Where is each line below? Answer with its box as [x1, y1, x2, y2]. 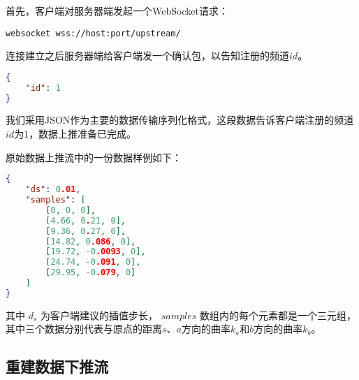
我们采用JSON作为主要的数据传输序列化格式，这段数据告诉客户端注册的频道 [6, 112, 354, 127]
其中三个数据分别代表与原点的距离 [6, 321, 162, 336]
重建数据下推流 [6, 356, 108, 377]
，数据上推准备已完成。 [29, 126, 137, 141]
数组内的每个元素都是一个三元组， [199, 307, 356, 322]
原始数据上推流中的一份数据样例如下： [6, 149, 182, 164]
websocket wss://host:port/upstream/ [6, 28, 181, 38]
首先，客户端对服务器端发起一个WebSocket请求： [6, 3, 228, 17]
